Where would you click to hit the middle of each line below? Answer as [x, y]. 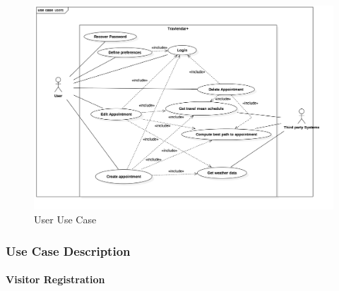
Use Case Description [68, 250]
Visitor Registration [55, 279]
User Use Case [65, 219]
